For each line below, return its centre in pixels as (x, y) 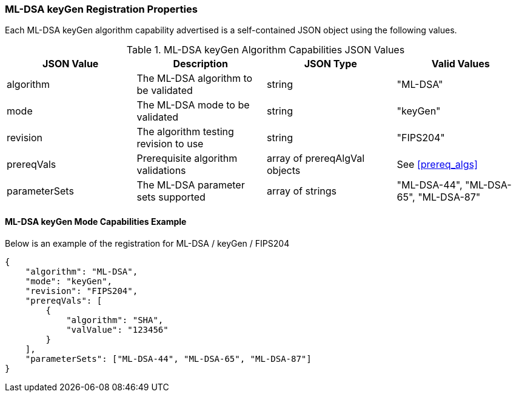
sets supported (171, 197)
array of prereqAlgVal (316, 158)
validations (161, 171)
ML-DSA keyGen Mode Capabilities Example (96, 221)
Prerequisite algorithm (187, 158)
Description (200, 64)
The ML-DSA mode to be (193, 105)
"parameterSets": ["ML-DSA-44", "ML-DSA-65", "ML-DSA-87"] (168, 359)
